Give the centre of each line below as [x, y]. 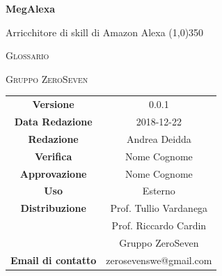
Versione [53, 104]
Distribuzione [53, 208]
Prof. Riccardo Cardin [159, 225]
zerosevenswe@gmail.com [159, 260]
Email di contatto [54, 260]
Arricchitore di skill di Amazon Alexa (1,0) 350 [105, 32]
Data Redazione [53, 121]
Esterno [159, 191]
